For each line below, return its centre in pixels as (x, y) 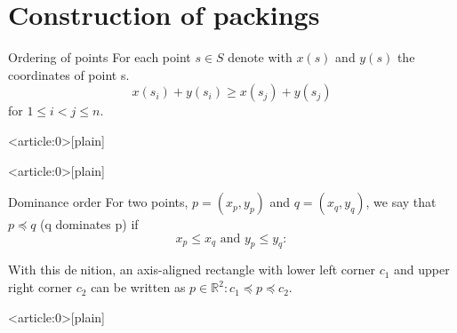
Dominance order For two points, (98, 202)
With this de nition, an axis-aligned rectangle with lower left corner (192, 270)
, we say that (401, 202)
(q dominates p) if (89, 224)
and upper (422, 270)
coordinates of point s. (69, 74)
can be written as (138, 287)
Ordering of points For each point (100, 57)
